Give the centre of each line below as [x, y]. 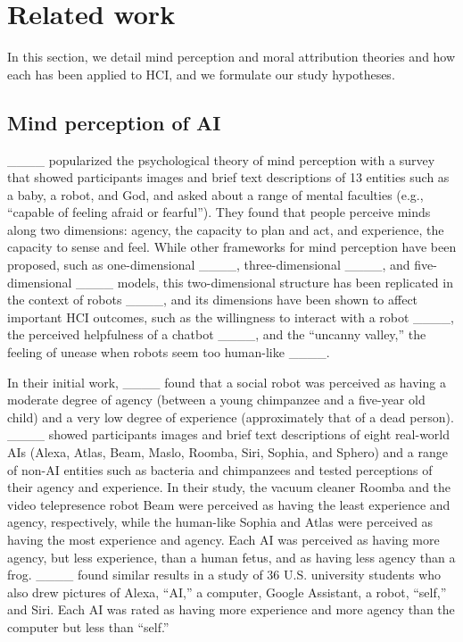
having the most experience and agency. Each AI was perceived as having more [223, 539]
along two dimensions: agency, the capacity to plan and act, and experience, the [226, 229]
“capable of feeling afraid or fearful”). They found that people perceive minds [219, 212]
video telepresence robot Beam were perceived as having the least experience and [229, 504]
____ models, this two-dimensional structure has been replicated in [265, 282]
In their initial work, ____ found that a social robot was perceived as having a [227, 382]
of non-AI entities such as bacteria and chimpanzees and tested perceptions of [220, 469]
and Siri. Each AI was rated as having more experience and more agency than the [231, 609]
